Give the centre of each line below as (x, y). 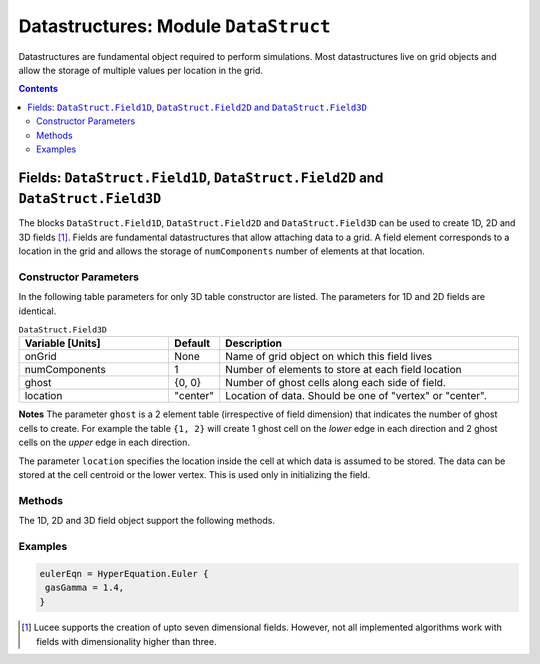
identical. (37, 311)
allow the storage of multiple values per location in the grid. (141, 70)
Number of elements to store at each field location (343, 370)
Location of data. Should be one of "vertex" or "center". (356, 396)
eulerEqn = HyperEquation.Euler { (124, 573)
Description (254, 343)
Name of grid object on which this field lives (329, 357)
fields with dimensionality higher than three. (126, 641)
